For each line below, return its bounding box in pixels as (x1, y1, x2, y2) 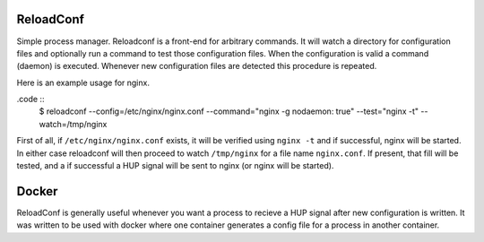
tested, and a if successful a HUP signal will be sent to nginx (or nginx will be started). (16, 160, 334, 171)
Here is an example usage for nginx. (16, 77, 150, 88)
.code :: (16, 94, 45, 105)
